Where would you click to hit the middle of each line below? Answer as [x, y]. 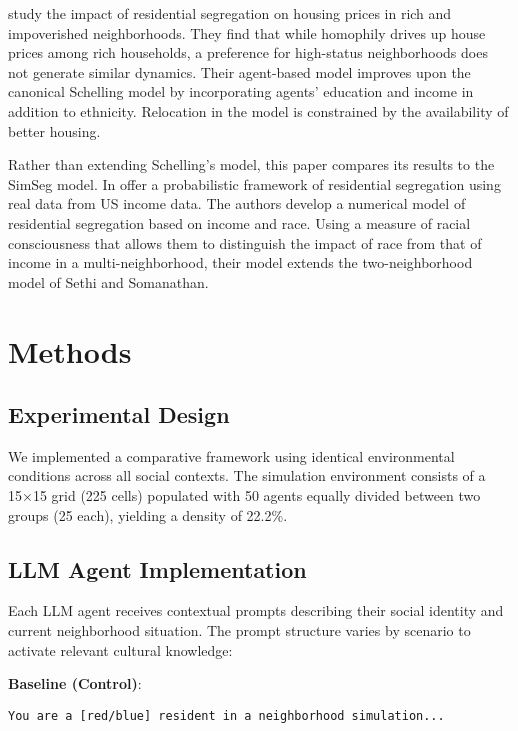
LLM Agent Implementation [157, 568]
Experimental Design [119, 414]
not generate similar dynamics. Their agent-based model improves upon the [239, 71]
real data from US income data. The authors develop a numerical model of [237, 203]
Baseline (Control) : [75, 683]
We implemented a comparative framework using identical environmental [231, 455]
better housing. [54, 130]
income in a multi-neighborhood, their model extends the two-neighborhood [240, 262]
